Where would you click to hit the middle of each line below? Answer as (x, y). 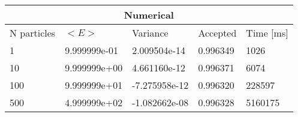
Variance (150, 33)
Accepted (217, 33)
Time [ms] (267, 33)
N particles (33, 33)
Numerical (149, 15)
